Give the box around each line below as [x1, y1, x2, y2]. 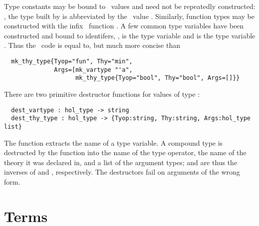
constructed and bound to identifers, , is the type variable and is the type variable [4, 30, 256, 40]
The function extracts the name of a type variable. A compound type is [4, 137, 223, 148]
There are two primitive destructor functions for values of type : [4, 88, 200, 99]
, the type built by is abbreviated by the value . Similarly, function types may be [4, 10, 255, 21]
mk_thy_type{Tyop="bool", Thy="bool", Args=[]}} [75, 74, 240, 82]
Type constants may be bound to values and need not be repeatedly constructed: [4, 1, 256, 11]
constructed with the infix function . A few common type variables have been [4, 20, 244, 31]
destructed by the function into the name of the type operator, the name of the [4, 147, 247, 158]
